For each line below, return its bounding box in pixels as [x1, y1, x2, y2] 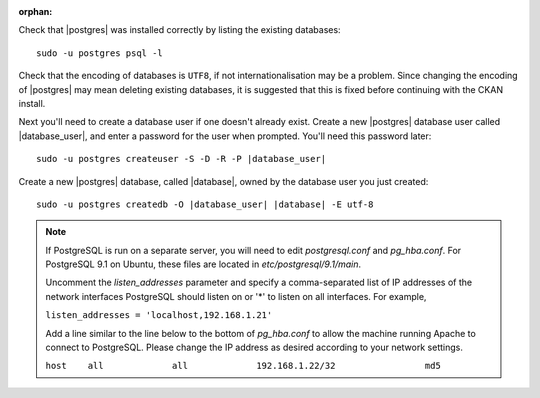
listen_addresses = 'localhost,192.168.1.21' [45, 310, 273, 321]
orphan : [18, 6, 53, 17]
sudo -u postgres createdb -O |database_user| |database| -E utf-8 [36, 198, 374, 210]
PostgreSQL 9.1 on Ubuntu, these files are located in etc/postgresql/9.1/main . [45, 258, 362, 270]
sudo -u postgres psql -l [36, 47, 164, 59]
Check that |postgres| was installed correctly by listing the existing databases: [18, 24, 341, 36]
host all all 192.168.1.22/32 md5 [45, 360, 442, 372]
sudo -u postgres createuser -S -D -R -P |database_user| [36, 153, 327, 165]
